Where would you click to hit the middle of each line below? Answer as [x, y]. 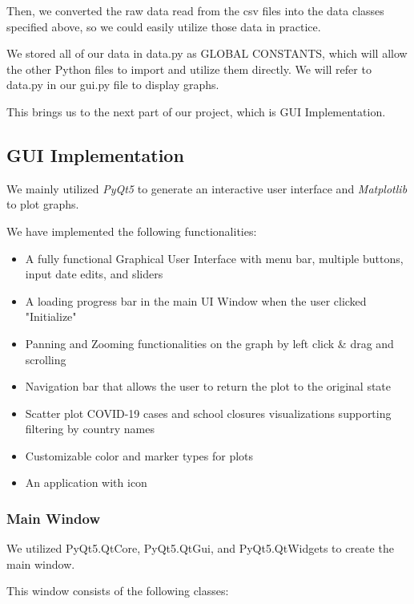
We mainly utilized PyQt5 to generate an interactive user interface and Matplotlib [207, 188]
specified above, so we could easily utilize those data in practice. [164, 26]
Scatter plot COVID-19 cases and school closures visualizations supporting [208, 413]
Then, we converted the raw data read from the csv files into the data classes [195, 10]
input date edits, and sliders [94, 274]
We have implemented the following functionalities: [132, 231]
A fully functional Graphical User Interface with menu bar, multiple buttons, [214, 258]
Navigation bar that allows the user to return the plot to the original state [208, 386]
